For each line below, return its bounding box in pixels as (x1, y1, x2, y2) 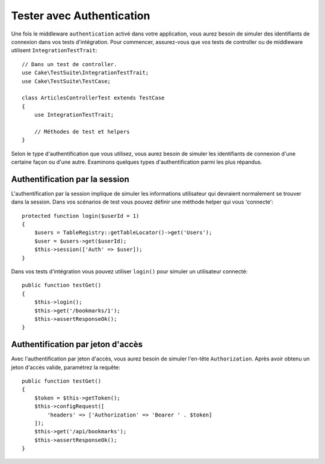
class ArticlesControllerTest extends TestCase (22, 94, 165, 102)
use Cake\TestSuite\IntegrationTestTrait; (22, 69, 149, 76)
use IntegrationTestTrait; (34, 111, 114, 119)
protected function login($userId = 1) (22, 212, 140, 219)
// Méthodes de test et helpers (34, 128, 130, 135)
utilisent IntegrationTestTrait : (11, 47, 97, 54)
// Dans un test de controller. (22, 61, 117, 67)
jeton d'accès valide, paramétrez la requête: (11, 363, 120, 371)
